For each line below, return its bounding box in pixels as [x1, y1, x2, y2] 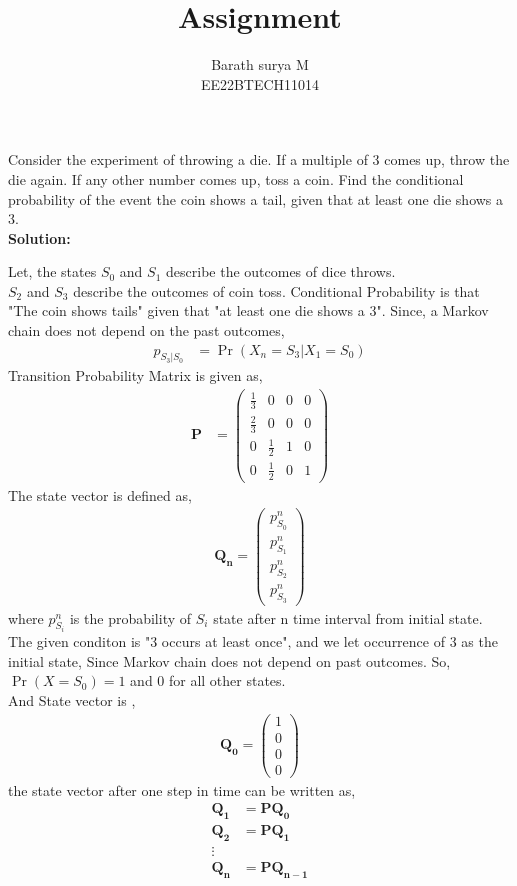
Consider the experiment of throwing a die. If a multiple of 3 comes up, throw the [8, 149, 510, 170]
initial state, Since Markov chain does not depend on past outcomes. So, [8, 650, 451, 671]
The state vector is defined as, [8, 484, 192, 505]
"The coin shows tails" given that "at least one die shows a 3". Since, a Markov [8, 300, 489, 321]
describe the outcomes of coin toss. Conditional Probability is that [73, 280, 480, 301]
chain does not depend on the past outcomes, [8, 320, 285, 341]
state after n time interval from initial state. [213, 607, 483, 628]
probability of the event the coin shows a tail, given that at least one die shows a [8, 188, 504, 209]
